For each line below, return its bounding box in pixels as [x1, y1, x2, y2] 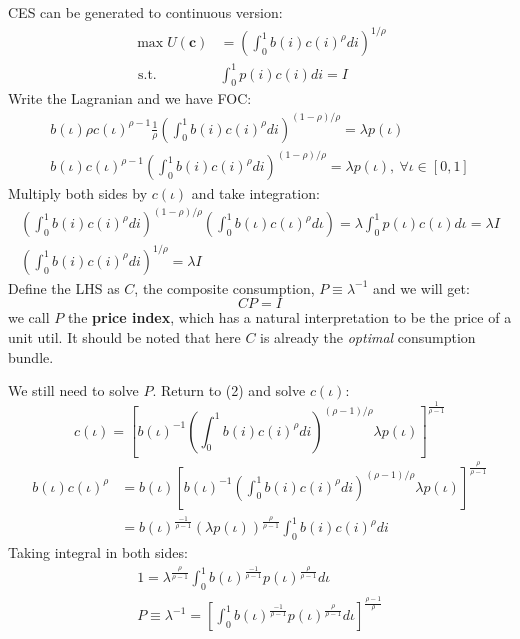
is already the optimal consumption [260, 326, 476, 347]
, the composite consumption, [134, 277, 315, 298]
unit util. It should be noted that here [8, 326, 241, 347]
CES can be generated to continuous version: [8, 2, 283, 22]
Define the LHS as [8, 277, 120, 298]
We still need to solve [8, 380, 139, 401]
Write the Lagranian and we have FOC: [8, 88, 252, 109]
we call [8, 307, 50, 328]
